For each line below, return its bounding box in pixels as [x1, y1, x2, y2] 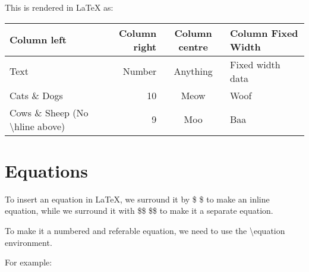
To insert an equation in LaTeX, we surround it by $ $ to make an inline [5, 192, 270, 205]
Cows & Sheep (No [10, 105, 89, 119]
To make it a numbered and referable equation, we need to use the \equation [5, 224, 285, 236]
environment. [5, 236, 52, 248]
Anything [174, 64, 213, 78]
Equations [5, 158, 88, 182]
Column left [10, 33, 67, 47]
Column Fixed [230, 26, 298, 40]
